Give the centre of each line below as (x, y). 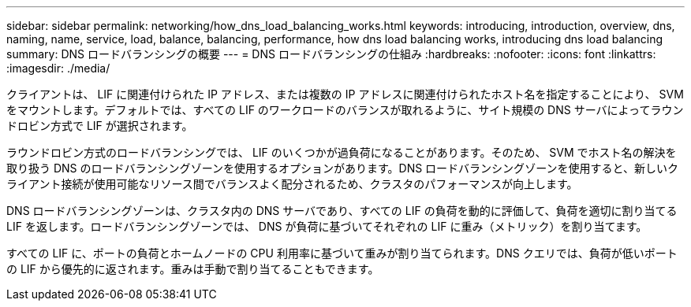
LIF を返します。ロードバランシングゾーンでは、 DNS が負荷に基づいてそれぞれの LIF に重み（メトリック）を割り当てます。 (327, 226)
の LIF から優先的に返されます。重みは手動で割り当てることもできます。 (193, 269)
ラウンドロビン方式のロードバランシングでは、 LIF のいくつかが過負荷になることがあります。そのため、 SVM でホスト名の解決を (342, 152)
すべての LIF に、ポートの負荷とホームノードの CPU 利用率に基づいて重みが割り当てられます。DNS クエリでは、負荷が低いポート (342, 253)
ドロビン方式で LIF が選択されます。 (100, 126)
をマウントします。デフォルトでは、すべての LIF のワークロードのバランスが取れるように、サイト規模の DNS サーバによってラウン (345, 110)
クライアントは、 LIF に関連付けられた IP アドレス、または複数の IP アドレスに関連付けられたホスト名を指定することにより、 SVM (345, 94)
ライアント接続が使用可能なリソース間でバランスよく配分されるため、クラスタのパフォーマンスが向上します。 (292, 184)
